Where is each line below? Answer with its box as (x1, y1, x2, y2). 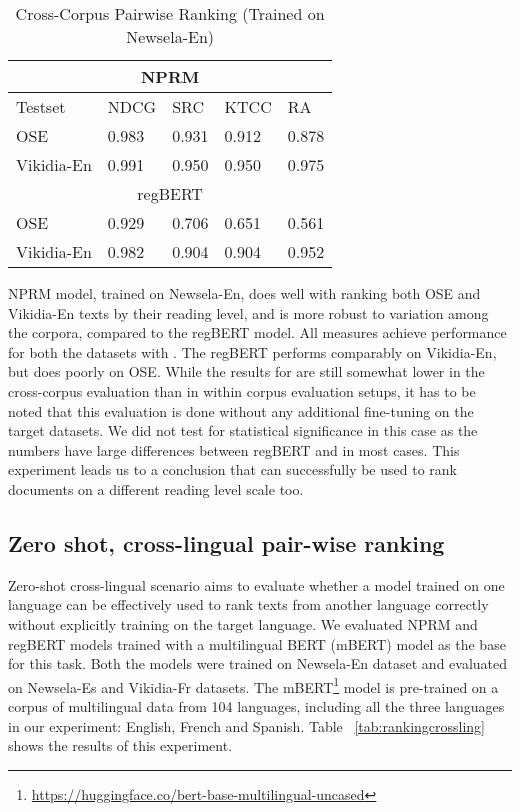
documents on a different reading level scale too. (8, 478, 304, 499)
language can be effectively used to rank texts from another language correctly (8, 594, 489, 615)
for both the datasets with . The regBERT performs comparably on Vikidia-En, (8, 341, 497, 362)
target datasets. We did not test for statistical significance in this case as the (8, 420, 478, 441)
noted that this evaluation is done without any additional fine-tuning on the (8, 400, 474, 421)
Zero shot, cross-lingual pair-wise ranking (8, 527, 445, 558)
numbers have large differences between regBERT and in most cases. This (8, 439, 460, 460)
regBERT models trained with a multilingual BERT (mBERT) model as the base (8, 633, 506, 654)
